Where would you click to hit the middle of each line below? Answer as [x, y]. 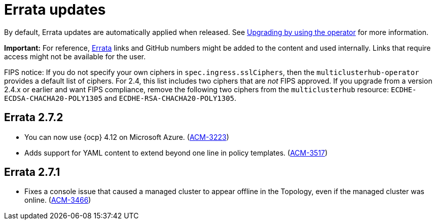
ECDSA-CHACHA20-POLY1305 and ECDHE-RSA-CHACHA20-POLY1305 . [120, 98]
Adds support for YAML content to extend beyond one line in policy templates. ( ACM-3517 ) [176, 153]
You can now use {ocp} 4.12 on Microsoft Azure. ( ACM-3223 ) [127, 137]
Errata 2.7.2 [34, 118]
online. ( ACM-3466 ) [58, 200]
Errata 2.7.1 [32, 172]
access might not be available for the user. [75, 56]
